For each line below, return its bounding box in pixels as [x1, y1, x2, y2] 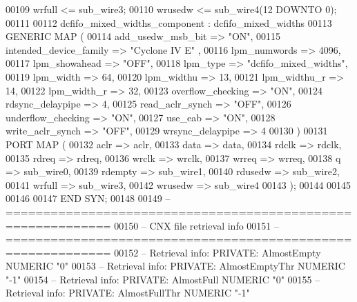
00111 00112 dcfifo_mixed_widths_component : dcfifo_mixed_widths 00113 [6, 15, 332, 30]
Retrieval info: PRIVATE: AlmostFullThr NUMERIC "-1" [6, 285, 250, 300]
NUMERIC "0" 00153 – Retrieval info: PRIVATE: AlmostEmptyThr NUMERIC [6, 259, 345, 273]
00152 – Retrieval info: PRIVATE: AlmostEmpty [114, 245, 321, 259]
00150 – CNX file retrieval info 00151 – [114, 218, 280, 232]
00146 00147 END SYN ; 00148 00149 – [6, 191, 171, 205]
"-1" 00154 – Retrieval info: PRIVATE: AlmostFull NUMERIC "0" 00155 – [6, 272, 320, 286]
